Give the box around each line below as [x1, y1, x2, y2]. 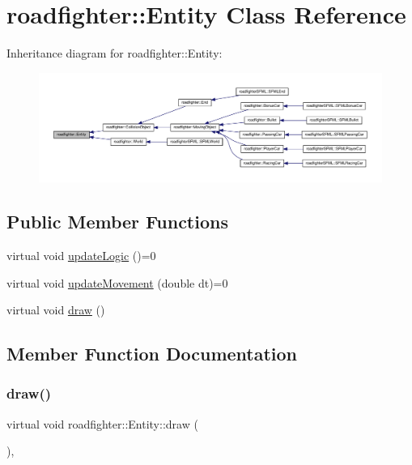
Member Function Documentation [6, 341, 298, 366]
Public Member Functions [6, 209, 228, 234]
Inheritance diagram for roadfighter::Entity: [6, 45, 223, 62]
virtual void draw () [6, 301, 105, 318]
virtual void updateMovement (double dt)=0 [6, 274, 228, 291]
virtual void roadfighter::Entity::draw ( [6, 415, 198, 432]
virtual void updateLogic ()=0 [6, 246, 156, 263]
